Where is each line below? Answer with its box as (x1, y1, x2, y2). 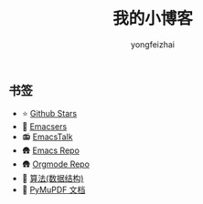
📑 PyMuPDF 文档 (21, 184, 86, 196)
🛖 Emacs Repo (21, 145, 80, 156)
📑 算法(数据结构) (21, 173, 84, 184)
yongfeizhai (130, 38, 176, 50)
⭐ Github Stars (21, 108, 78, 119)
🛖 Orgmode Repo (21, 158, 91, 169)
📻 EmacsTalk (21, 131, 73, 142)
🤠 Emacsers (21, 121, 68, 132)
